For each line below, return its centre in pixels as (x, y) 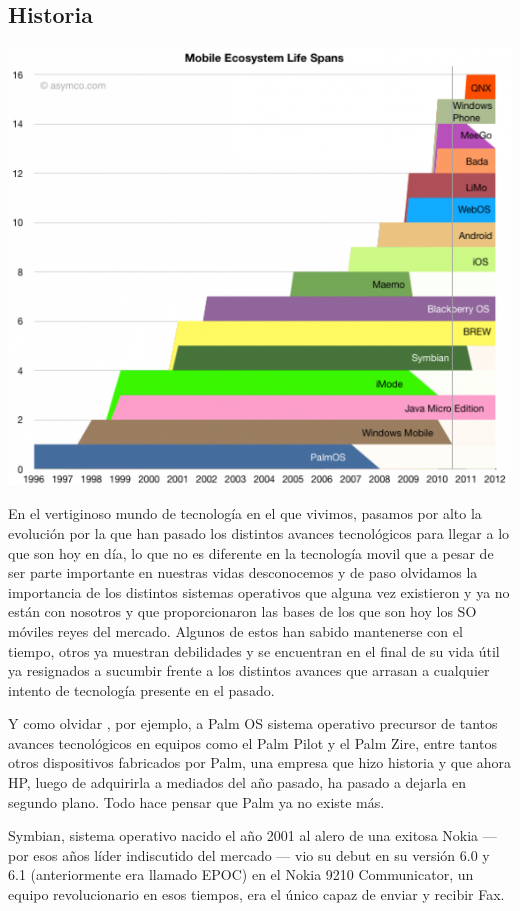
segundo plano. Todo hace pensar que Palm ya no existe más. (196, 801)
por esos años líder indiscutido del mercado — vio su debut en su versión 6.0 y (249, 854)
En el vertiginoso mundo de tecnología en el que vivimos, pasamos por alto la (245, 513)
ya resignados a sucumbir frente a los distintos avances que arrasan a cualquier (249, 670)
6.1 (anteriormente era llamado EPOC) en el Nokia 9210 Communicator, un (241, 874)
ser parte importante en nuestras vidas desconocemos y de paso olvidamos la (243, 572)
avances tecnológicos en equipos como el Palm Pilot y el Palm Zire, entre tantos (252, 742)
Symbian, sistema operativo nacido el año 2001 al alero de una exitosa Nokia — (252, 835)
